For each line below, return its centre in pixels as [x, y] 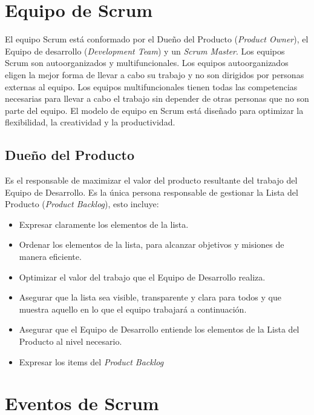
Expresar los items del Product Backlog [91, 361]
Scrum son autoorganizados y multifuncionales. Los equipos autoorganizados [147, 63]
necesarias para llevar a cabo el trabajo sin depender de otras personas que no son [157, 98]
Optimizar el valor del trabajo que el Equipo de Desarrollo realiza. [142, 277]
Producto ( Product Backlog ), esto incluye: [82, 204]
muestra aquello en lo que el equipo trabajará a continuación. [133, 309]
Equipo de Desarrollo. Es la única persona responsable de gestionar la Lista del [152, 192]
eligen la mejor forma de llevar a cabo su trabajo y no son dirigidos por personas [155, 74]
